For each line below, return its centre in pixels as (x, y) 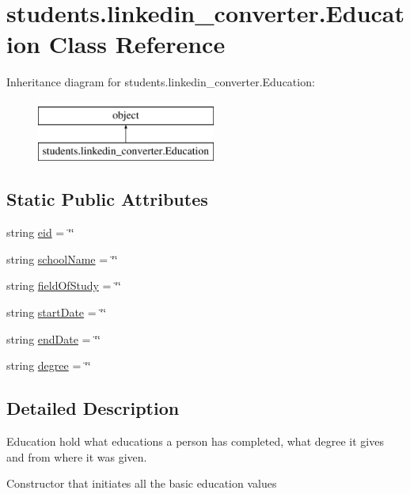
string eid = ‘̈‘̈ (40, 232)
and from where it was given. (77, 456)
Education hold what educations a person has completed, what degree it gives (195, 441)
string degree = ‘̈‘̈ (49, 365)
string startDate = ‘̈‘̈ (57, 312)
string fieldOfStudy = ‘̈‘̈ (64, 285)
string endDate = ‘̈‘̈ (53, 338)
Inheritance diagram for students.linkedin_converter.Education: (161, 82)
